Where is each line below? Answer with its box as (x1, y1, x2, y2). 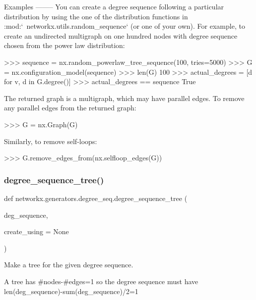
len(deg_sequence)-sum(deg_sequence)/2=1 (4, 286, 138, 296)
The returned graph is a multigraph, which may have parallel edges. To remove (4, 93, 245, 103)
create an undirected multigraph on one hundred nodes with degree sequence (4, 30, 238, 41)
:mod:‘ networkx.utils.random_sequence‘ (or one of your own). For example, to (4, 21, 245, 31)
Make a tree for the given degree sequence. (4, 259, 133, 270)
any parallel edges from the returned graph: (4, 102, 136, 113)
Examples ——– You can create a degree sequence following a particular (4, 1, 224, 11)
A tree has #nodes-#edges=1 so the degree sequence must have (4, 276, 198, 286)
